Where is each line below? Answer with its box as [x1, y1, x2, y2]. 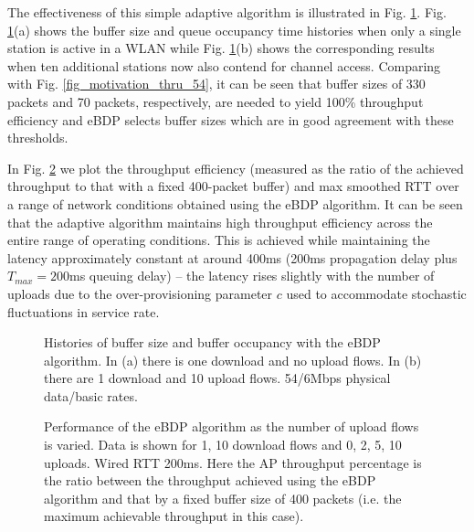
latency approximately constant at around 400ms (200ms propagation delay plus [7, 248, 458, 267]
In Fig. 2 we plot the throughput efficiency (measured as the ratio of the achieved [7, 158, 464, 177]
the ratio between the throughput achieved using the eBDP [44, 471, 376, 490]
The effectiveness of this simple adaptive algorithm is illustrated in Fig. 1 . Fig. [7, 3, 447, 21]
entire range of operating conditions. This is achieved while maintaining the [7, 230, 430, 250]
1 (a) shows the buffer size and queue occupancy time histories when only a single [7, 20, 461, 39]
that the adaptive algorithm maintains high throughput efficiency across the [7, 212, 433, 231]
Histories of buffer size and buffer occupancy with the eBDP [44, 333, 381, 352]
